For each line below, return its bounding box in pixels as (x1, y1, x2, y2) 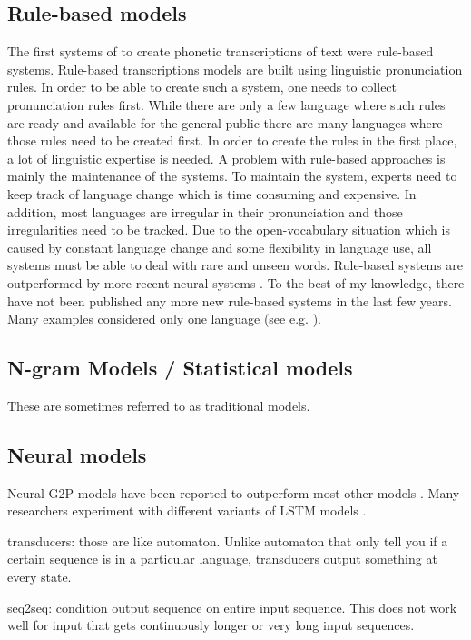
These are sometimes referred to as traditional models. (7, 395, 310, 415)
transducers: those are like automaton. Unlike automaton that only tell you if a (7, 531, 448, 550)
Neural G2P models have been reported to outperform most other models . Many (7, 483, 460, 502)
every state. (7, 567, 72, 586)
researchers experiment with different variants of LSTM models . (7, 501, 367, 520)
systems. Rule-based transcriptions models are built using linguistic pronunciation (7, 59, 463, 78)
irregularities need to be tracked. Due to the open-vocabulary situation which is (7, 220, 450, 239)
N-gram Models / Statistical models (7, 354, 353, 382)
